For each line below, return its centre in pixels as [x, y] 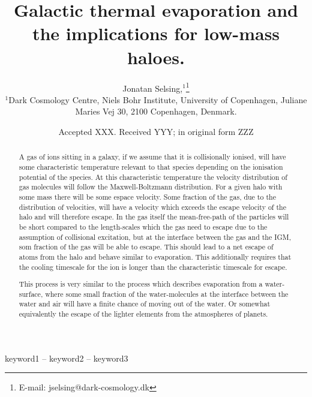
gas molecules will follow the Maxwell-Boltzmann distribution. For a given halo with [151, 187]
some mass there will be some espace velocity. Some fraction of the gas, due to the [147, 196]
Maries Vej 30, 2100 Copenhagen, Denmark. [156, 111]
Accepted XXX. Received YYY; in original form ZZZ [156, 131]
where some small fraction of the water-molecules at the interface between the [167, 294]
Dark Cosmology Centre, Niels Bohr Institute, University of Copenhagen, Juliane [158, 99]
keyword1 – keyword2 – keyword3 [67, 358]
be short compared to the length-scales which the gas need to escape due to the [143, 226]
